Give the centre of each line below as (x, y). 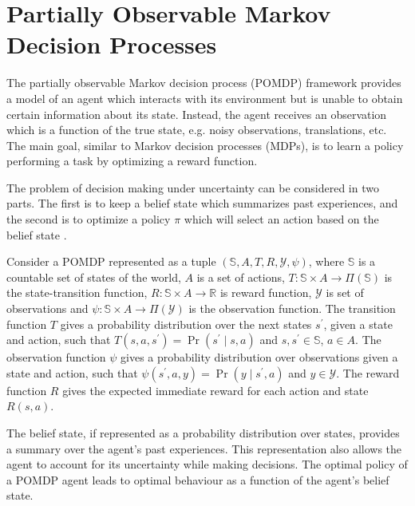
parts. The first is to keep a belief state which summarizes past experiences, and (202, 203)
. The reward (368, 372)
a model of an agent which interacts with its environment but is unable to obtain (205, 98)
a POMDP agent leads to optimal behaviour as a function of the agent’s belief (198, 479)
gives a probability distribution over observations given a (259, 357)
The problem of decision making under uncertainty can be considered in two (193, 187)
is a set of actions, (241, 277)
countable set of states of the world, (94, 277)
